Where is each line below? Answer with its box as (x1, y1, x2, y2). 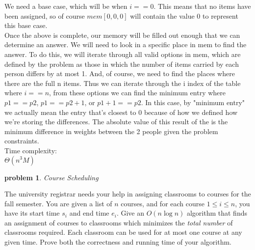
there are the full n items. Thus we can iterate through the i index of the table (4, 78, 241, 88)
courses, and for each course (121, 198, 205, 208)
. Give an (116, 208, 145, 218)
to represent (203, 10, 238, 21)
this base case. (4, 20, 48, 30)
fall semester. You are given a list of (4, 198, 112, 208)
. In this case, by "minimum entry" (141, 97, 245, 107)
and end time (69, 208, 109, 218)
